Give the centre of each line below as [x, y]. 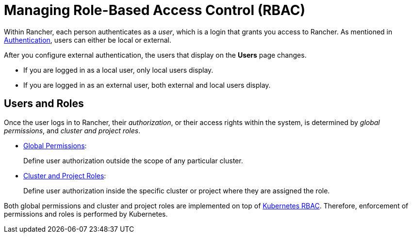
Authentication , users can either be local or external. [88, 40]
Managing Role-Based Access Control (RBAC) [155, 10]
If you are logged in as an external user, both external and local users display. [147, 85]
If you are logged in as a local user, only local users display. [118, 70]
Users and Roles [44, 104]
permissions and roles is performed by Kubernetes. [86, 214]
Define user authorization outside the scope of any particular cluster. [133, 160]
